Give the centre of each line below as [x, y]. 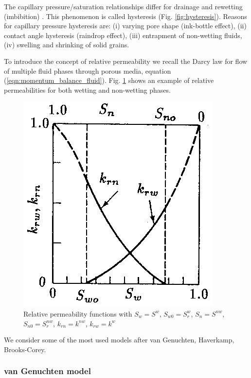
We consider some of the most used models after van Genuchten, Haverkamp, [119, 340]
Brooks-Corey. [25, 349]
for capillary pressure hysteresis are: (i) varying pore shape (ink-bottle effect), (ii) [125, 26]
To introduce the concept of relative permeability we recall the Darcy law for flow [126, 61]
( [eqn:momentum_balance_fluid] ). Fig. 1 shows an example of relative [109, 80]
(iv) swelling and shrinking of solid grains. [67, 45]
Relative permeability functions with [78, 313]
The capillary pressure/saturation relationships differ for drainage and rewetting [123, 6]
